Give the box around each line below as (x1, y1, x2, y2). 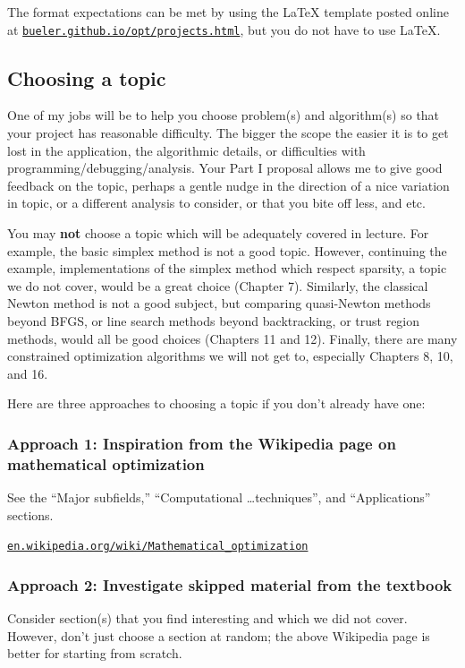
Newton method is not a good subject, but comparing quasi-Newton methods (7, 294, 431, 313)
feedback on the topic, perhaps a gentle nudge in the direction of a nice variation (7, 176, 450, 194)
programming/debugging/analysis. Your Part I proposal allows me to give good (7, 158, 443, 177)
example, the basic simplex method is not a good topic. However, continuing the (7, 241, 447, 260)
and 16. (7, 364, 48, 382)
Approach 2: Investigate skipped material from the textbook (7, 573, 452, 595)
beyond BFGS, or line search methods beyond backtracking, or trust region (7, 311, 420, 330)
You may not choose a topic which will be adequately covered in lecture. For (7, 224, 429, 243)
